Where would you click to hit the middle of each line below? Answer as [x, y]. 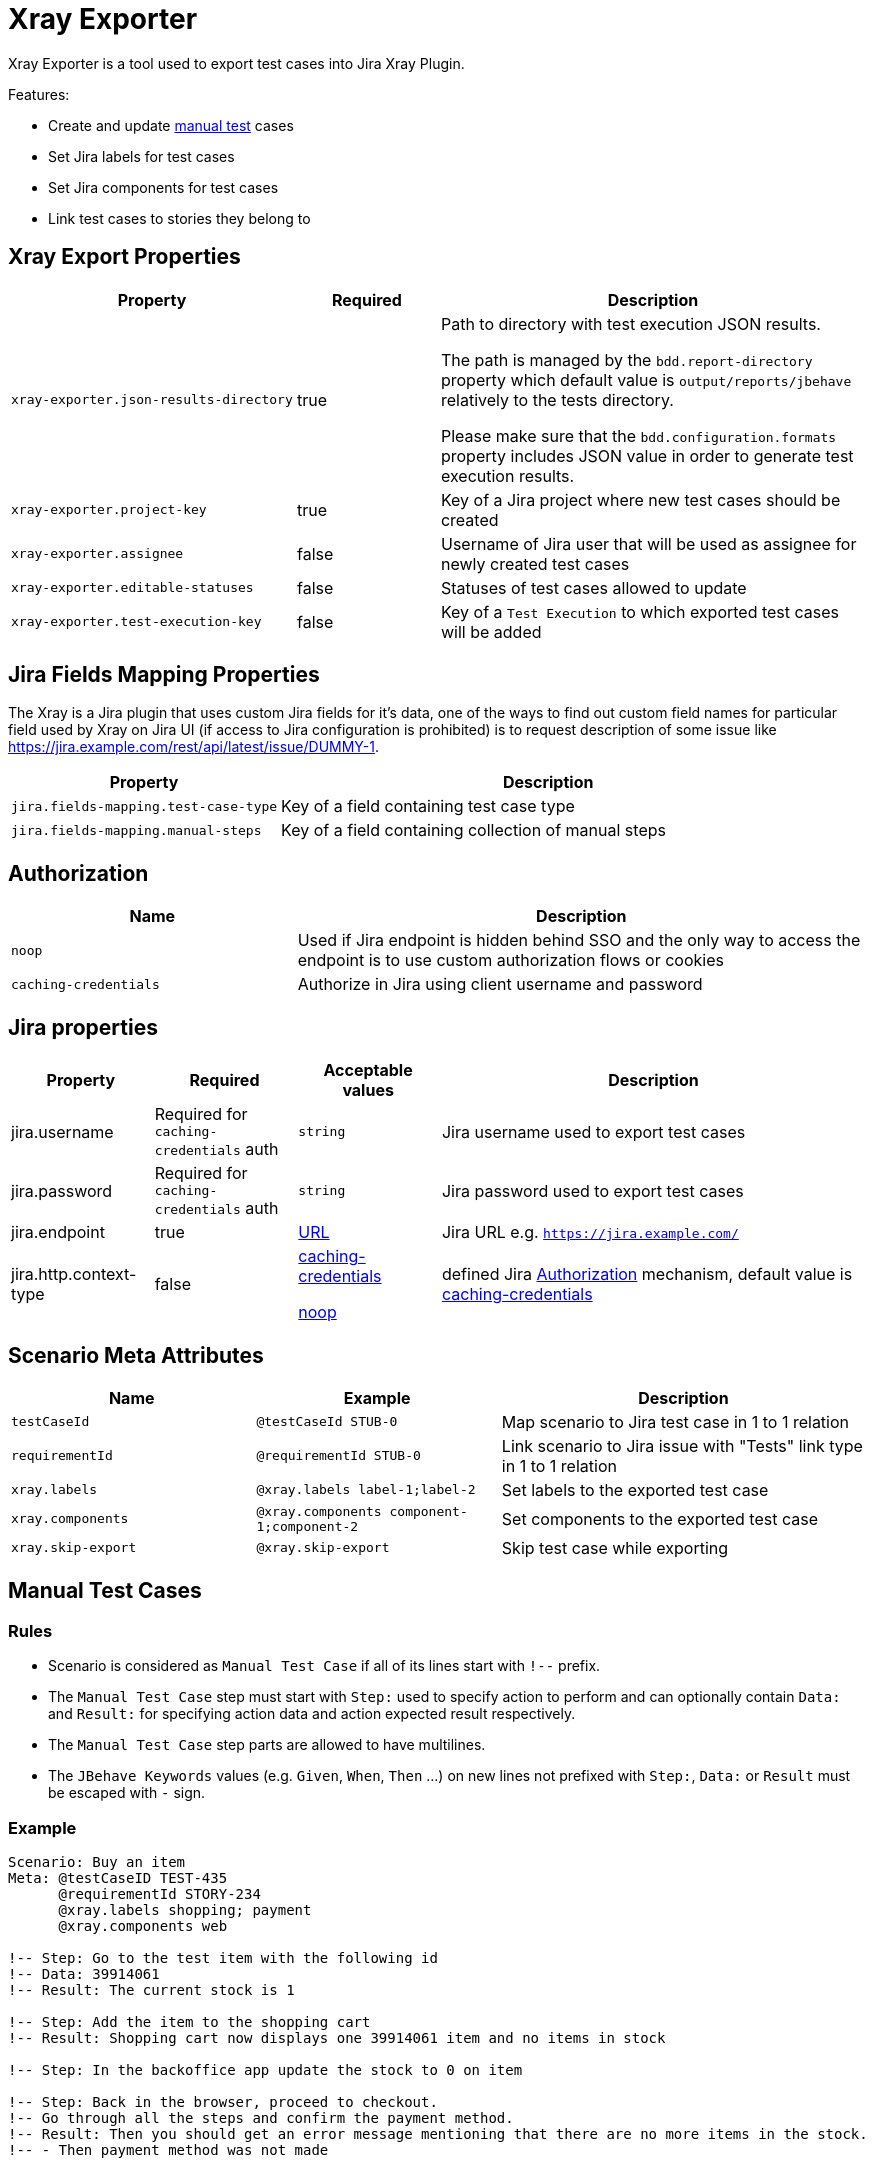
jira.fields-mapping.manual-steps [136, 830]
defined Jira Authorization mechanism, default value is [647, 1274]
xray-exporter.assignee [97, 554]
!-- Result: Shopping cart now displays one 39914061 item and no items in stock [337, 2037]
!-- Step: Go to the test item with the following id [223, 1957]
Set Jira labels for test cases [141, 156]
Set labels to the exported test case [635, 1489]
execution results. [507, 475]
